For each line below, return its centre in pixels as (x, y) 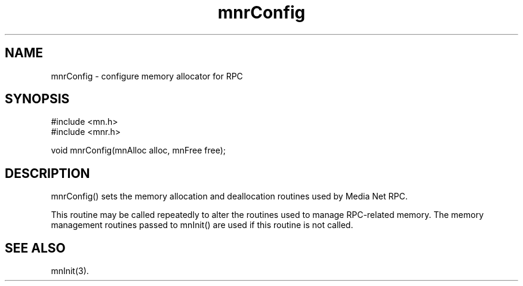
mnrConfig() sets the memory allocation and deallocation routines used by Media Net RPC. (229, 196)
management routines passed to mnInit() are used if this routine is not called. (202, 225)
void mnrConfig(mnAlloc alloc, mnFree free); (138, 150)
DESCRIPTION (47, 173)
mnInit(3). (70, 271)
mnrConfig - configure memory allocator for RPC (147, 76)
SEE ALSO (35, 248)
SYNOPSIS (37, 99)
